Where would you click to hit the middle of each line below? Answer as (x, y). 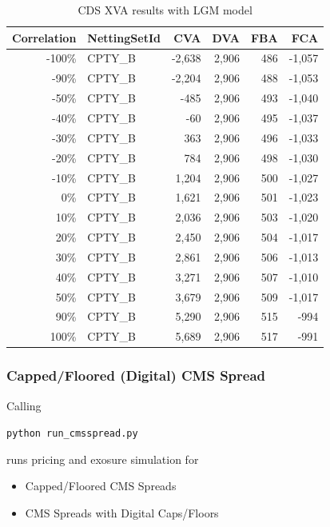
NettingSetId (124, 37)
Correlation (44, 37)
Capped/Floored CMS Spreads (101, 486)
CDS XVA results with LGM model (165, 10)
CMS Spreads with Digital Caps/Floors (122, 513)
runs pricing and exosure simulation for (103, 459)
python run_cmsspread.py (72, 434)
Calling (24, 405)
